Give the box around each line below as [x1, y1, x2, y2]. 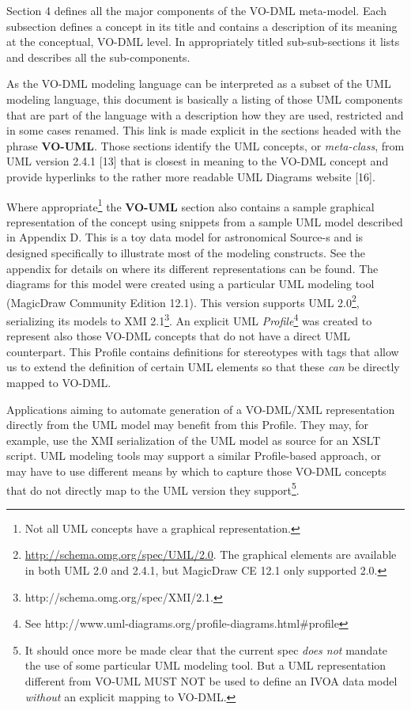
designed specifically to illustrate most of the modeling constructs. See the [6, 244, 365, 260]
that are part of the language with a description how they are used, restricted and [6, 106, 404, 123]
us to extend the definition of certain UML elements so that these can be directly [6, 359, 400, 375]
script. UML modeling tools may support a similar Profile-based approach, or [6, 447, 381, 464]
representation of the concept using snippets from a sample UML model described [6, 213, 403, 230]
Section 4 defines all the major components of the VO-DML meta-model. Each [6, 2, 387, 18]
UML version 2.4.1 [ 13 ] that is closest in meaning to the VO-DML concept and [6, 153, 389, 169]
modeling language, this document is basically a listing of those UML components [6, 90, 403, 107]
